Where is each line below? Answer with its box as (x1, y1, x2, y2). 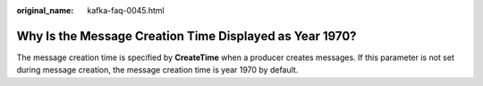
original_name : (16, 5, 74, 15)
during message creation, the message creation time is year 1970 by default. (16, 64, 299, 75)
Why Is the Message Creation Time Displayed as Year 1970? (16, 28, 357, 44)
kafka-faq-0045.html (87, 5, 165, 15)
